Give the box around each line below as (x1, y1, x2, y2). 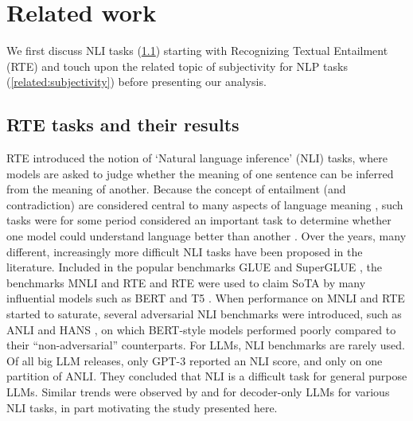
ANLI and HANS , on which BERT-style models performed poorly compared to (6, 321, 396, 337)
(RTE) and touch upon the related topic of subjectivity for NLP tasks (6, 57, 348, 74)
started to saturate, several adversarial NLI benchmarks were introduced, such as (6, 306, 402, 322)
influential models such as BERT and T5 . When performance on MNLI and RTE (6, 290, 405, 306)
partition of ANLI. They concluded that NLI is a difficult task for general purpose (6, 368, 407, 384)
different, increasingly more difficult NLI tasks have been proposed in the (6, 243, 363, 259)
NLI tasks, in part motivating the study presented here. (6, 399, 278, 415)
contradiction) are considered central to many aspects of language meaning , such (6, 196, 403, 212)
